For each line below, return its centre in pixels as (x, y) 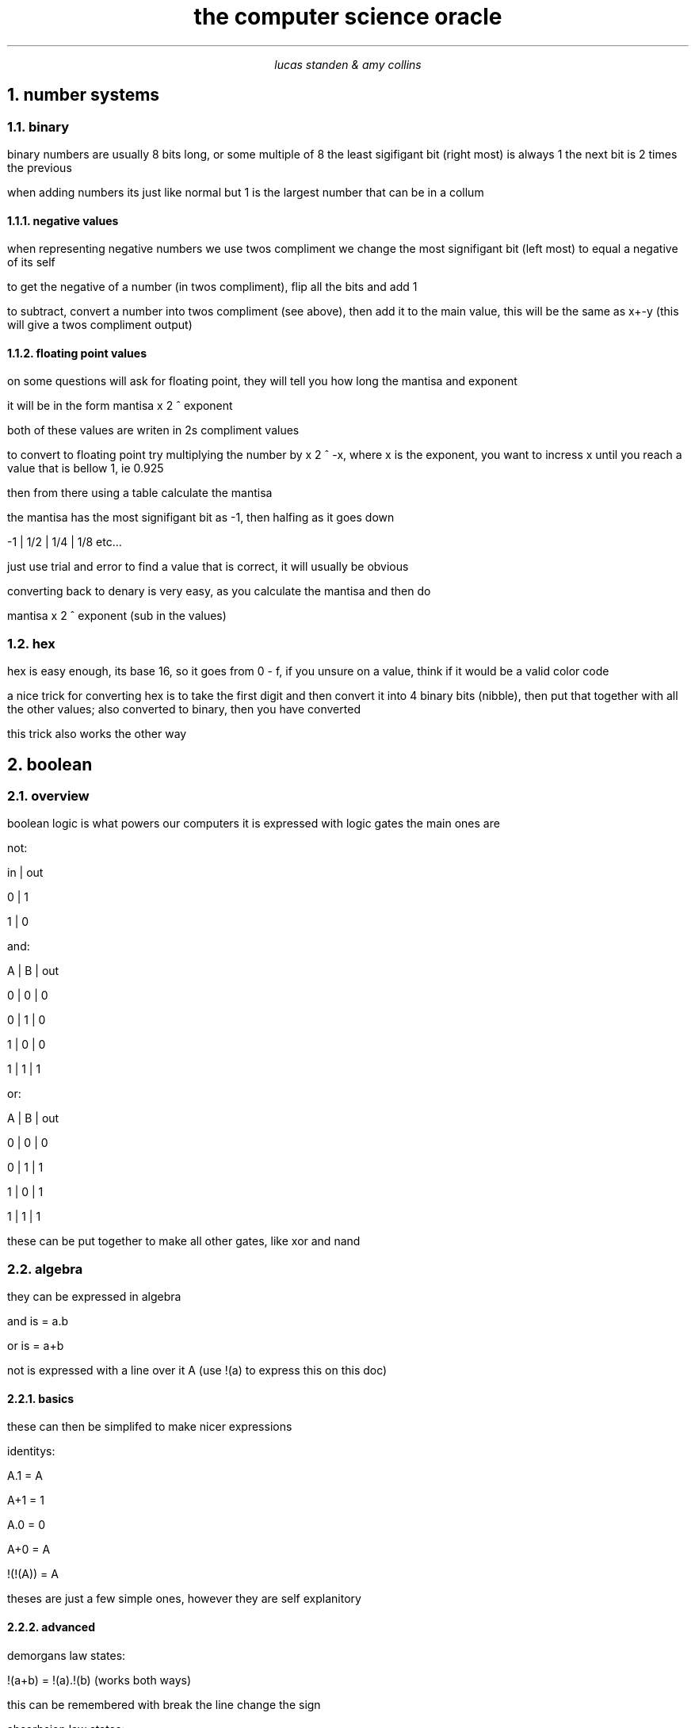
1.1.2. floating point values (77, 353)
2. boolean (50, 764)
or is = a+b (36, 1346)
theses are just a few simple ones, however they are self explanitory (184, 1599)
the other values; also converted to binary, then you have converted (184, 709)
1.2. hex (31, 643)
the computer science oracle (348, 17)
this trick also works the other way (97, 734)
